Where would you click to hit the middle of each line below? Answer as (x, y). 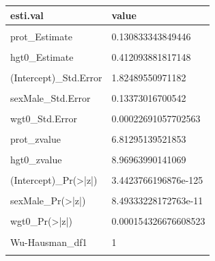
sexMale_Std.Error (51, 97)
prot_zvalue (35, 139)
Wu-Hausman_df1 (49, 242)
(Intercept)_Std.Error (56, 77)
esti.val (27, 15)
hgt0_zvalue (36, 160)
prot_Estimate (41, 36)
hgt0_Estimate (42, 56)
